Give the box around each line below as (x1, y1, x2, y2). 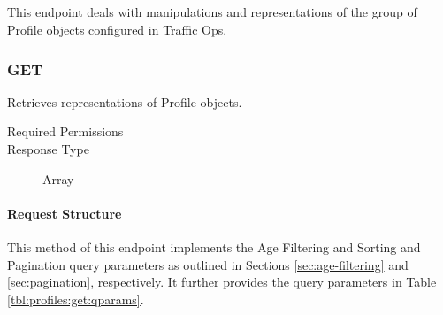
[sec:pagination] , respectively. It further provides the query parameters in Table (7, 273, 437, 291)
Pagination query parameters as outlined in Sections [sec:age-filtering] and (7, 255, 409, 273)
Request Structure (7, 204, 122, 222)
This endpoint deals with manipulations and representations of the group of (7, 3, 417, 21)
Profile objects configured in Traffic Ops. (7, 19, 227, 38)
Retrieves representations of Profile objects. (7, 92, 242, 111)
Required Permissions (7, 122, 124, 141)
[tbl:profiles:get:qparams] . (7, 289, 144, 308)
